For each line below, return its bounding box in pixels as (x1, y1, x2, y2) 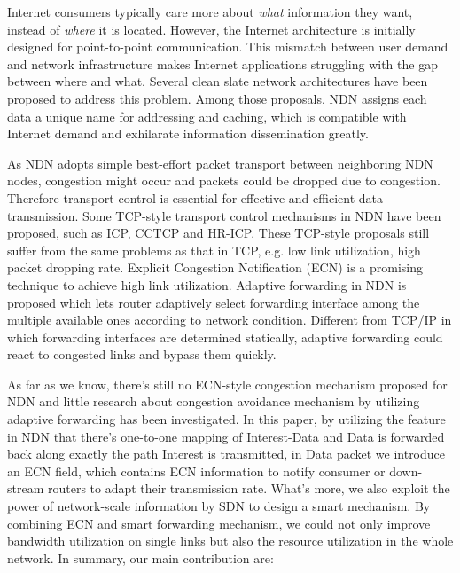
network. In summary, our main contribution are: (7, 548, 274, 567)
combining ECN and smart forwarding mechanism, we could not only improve (7, 514, 431, 532)
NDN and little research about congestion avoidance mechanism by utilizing (7, 392, 420, 411)
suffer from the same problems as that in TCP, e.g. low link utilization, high (7, 240, 421, 259)
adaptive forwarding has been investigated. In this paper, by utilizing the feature (7, 410, 446, 428)
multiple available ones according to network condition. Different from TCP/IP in (7, 310, 452, 329)
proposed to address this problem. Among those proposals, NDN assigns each (7, 89, 427, 107)
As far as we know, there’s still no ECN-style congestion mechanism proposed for (7, 374, 448, 393)
